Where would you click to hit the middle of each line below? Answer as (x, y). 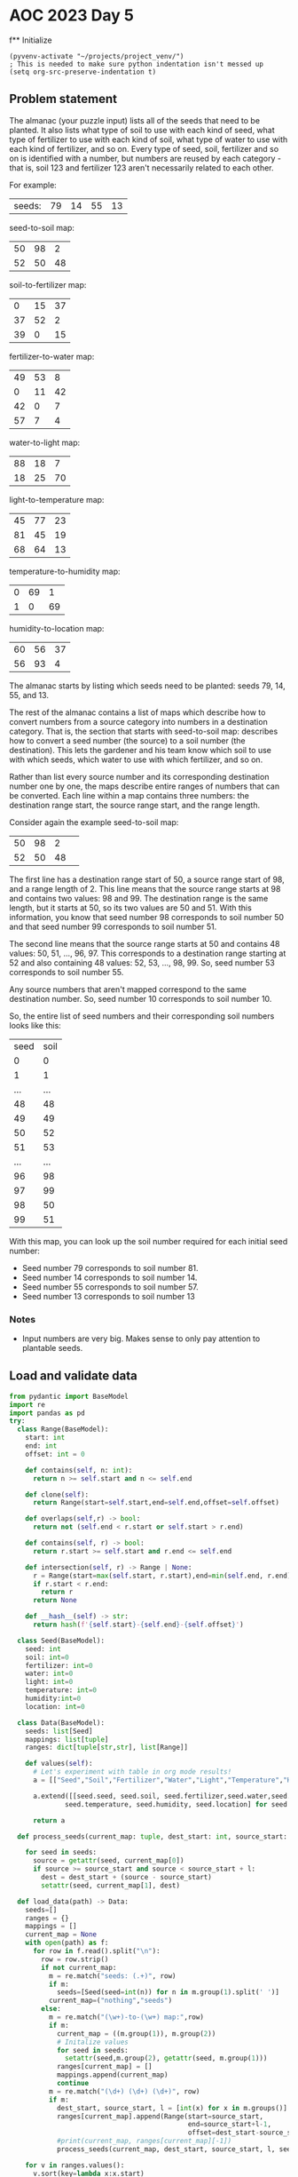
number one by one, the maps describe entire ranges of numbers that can (145, 786)
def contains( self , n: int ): (79, 1470)
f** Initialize (31, 40)
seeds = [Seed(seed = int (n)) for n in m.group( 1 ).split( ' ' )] (168, 1992)
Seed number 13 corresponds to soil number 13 (108, 1296)
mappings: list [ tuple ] (67, 1739)
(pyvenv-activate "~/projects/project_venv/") (97, 56)
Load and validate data (73, 1376)
